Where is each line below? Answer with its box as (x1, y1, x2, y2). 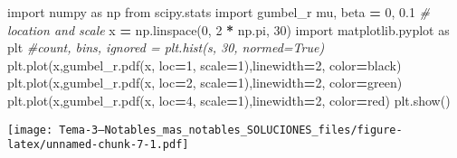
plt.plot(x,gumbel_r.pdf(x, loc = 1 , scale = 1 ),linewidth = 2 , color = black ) (7, 55, 402, 74)
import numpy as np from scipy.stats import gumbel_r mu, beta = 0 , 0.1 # (7, 3, 431, 21)
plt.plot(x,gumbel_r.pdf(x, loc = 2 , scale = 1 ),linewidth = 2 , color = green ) (7, 73, 403, 92)
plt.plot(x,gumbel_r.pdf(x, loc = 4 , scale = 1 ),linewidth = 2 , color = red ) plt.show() (7, 90, 451, 109)
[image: (7, 123, 53, 136)
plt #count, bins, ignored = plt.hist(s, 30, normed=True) (7, 38, 325, 57)
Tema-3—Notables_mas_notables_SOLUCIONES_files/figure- (59, 123, 403, 136)
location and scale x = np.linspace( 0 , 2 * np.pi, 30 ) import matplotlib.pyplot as (7, 20, 450, 39)
